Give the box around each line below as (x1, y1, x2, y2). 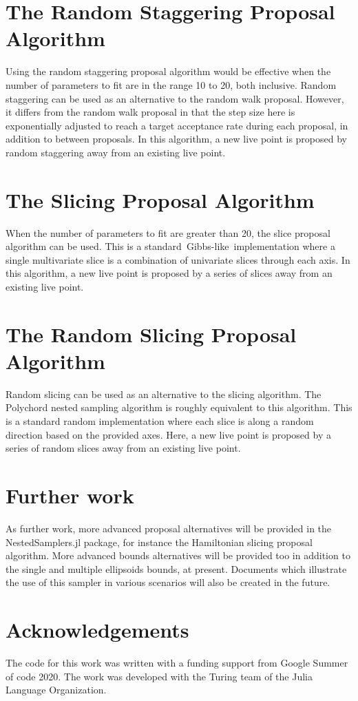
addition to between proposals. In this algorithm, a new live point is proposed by (6, 132, 347, 146)
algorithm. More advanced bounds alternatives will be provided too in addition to (6, 548, 350, 563)
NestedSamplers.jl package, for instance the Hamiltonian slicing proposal (6, 534, 313, 549)
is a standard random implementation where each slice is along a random (6, 414, 314, 428)
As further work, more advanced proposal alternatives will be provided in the (6, 521, 332, 535)
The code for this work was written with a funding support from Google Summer (6, 656, 348, 670)
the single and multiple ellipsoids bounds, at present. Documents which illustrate (6, 561, 347, 576)
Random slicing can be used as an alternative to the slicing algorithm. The (6, 386, 322, 401)
